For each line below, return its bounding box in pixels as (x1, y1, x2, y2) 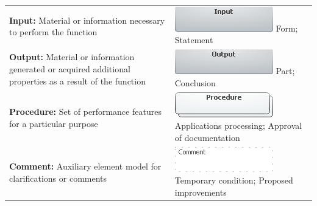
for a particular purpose (9, 117, 98, 130)
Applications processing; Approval (174, 119, 302, 132)
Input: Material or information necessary (9, 13, 165, 26)
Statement (174, 33, 213, 46)
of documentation (174, 131, 240, 143)
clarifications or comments (9, 172, 107, 185)
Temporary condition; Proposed (174, 174, 293, 187)
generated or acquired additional (9, 62, 130, 75)
